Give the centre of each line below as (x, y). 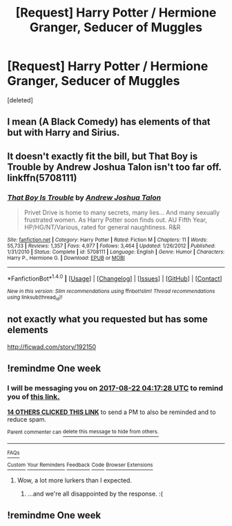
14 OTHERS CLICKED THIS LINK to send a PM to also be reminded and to (112, 412)
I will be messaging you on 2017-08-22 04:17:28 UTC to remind (115, 388)
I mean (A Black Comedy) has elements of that (109, 122)
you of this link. (33, 397)
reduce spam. (27, 419)
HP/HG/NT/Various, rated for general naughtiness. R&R (102, 227)
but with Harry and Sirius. (64, 133)
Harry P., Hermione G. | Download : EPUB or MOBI (66, 258)
